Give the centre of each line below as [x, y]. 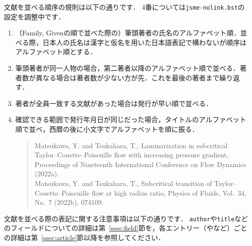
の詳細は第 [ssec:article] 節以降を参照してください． [84, 237]
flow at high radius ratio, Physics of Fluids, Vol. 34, [169, 192]
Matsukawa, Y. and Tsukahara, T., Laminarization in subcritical [131, 145]
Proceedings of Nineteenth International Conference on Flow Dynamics [140, 164]
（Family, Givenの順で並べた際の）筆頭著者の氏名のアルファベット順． [128, 33]
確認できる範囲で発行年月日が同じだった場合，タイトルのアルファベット [131, 119]
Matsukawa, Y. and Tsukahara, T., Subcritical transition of [123, 183]
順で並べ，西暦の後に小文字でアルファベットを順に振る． [107, 129]
